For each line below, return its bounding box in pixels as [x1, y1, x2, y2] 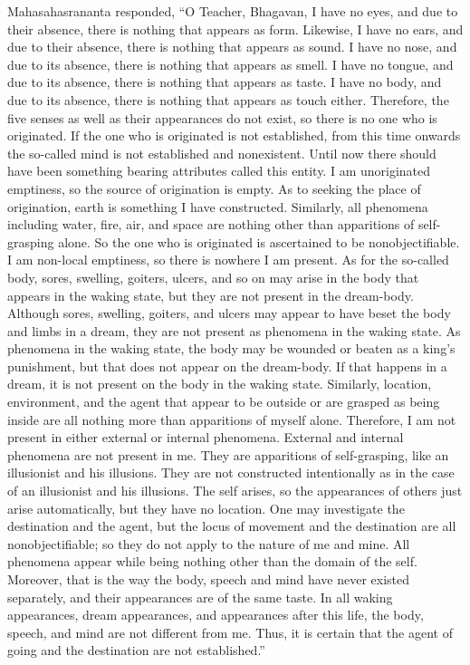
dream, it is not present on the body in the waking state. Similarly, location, [7, 374, 432, 393]
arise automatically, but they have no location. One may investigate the [7, 498, 405, 517]
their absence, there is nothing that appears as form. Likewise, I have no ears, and [7, 19, 464, 38]
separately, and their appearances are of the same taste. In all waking [7, 587, 393, 606]
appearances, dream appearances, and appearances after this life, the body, [7, 605, 424, 624]
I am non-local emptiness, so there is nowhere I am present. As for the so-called [7, 250, 449, 269]
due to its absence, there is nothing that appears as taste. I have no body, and [7, 72, 442, 92]
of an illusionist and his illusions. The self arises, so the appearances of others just [7, 481, 463, 500]
